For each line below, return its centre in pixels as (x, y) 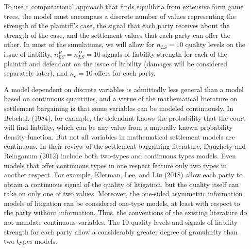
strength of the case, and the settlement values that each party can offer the (117, 35)
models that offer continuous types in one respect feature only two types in (115, 165)
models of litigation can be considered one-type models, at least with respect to (122, 203)
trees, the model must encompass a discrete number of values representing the (120, 16)
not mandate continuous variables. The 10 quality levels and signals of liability (121, 222)
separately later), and (36, 73)
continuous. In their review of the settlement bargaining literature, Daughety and (125, 146)
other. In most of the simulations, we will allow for (79, 44)
